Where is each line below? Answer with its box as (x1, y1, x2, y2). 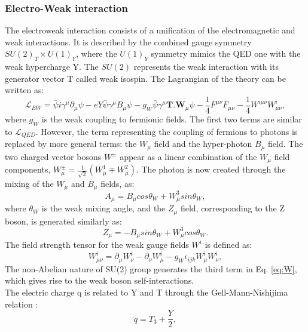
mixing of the (5, 177, 54, 189)
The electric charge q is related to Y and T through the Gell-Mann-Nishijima (5, 286, 288, 299)
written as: (5, 84, 44, 96)
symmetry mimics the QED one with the (151, 47, 301, 60)
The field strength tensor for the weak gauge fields (5, 238, 189, 251)
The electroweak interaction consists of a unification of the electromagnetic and (5, 24, 295, 36)
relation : (5, 297, 38, 310)
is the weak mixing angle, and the (41, 202, 166, 214)
